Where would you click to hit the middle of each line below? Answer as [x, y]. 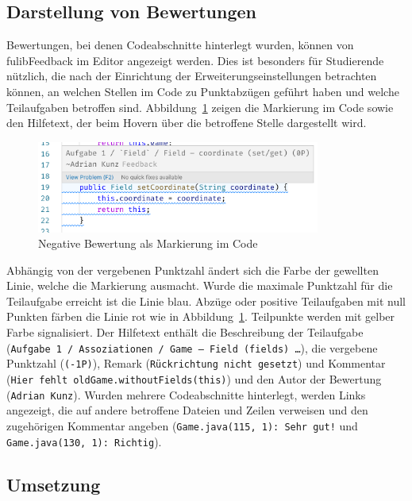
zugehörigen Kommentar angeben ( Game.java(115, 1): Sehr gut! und [182, 425]
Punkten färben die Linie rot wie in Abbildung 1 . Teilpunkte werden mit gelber [201, 316]
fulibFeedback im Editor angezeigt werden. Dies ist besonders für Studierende [195, 60]
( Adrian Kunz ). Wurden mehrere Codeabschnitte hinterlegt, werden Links [186, 394]
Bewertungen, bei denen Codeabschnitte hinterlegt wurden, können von [180, 45]
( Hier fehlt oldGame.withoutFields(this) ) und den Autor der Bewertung [194, 378]
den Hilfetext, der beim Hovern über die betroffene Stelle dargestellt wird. [187, 123]
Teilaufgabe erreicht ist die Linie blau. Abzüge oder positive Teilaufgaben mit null [206, 301]
